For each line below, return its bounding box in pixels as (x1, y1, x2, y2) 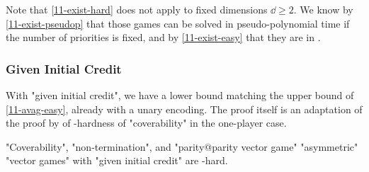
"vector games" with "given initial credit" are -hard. (6, 153, 228, 168)
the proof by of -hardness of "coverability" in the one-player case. (6, 115, 287, 130)
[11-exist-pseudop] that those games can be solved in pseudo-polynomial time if (6, 16, 350, 30)
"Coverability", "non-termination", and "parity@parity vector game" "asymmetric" (6, 139, 358, 154)
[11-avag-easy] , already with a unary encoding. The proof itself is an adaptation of (6, 101, 363, 116)
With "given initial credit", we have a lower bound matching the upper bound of (6, 88, 354, 102)
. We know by (293, 2, 353, 16)
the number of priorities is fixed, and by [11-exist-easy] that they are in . (6, 30, 321, 45)
